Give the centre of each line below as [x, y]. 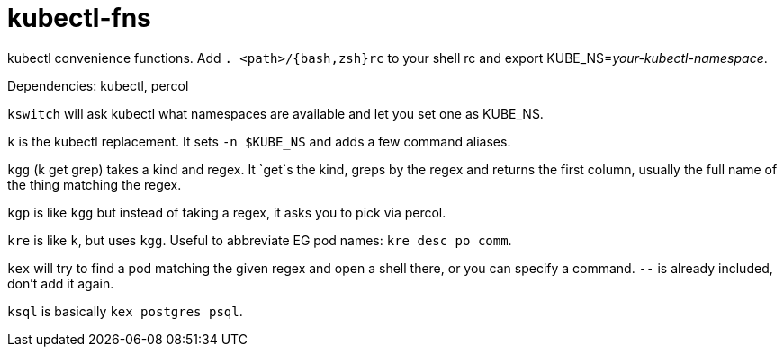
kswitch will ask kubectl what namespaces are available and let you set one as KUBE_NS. [275, 113]
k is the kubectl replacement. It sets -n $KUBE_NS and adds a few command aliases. [259, 141]
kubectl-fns [79, 18]
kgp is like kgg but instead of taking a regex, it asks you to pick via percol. [227, 212]
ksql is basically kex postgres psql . [125, 311]
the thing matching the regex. [95, 184]
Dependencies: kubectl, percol [98, 85]
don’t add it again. [61, 283]
